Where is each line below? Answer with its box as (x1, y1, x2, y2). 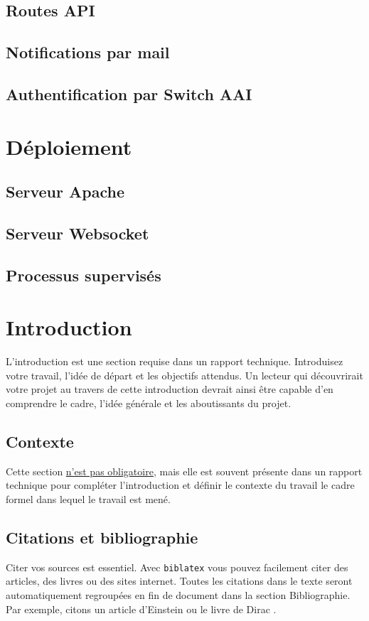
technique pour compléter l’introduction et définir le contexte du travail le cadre (6, 477, 355, 492)
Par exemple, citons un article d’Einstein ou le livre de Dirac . (6, 601, 277, 616)
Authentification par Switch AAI (6, 82, 252, 104)
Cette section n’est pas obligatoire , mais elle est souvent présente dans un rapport (6, 463, 363, 478)
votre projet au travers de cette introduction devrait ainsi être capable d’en (6, 382, 333, 396)
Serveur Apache (6, 180, 124, 202)
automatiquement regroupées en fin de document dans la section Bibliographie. (6, 588, 351, 602)
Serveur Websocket (6, 222, 149, 244)
